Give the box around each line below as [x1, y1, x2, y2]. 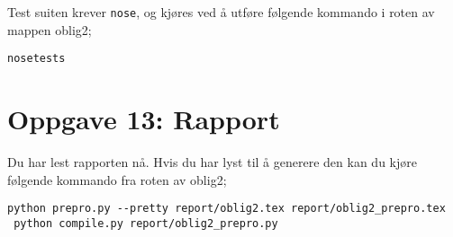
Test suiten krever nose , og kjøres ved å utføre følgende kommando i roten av [7, 3, 435, 21]
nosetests [7, 52, 66, 66]
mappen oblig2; [7, 20, 92, 39]
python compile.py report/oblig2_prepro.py [14, 216, 278, 230]
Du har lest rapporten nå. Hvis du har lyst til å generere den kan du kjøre [7, 153, 417, 171]
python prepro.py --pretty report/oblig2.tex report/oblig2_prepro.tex [7, 202, 446, 215]
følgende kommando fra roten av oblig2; [7, 170, 227, 189]
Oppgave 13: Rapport [7, 101, 280, 137]
